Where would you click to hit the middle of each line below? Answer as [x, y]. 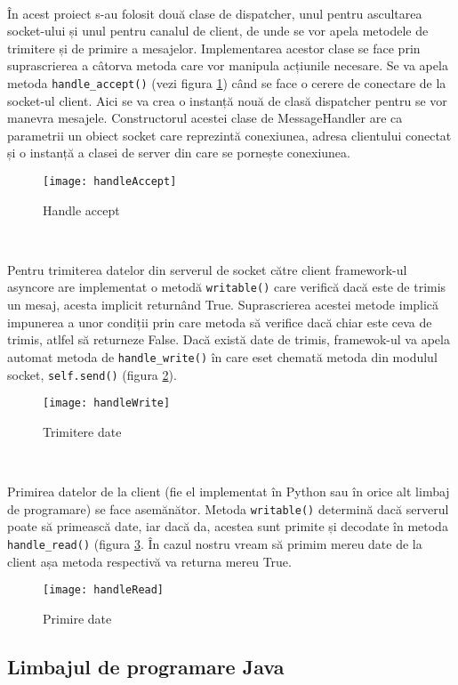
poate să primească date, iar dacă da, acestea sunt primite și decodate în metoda [228, 526]
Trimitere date [82, 431]
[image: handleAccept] [110, 181]
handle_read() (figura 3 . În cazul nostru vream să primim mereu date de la [215, 543]
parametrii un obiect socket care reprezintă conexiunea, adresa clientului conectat [229, 135]
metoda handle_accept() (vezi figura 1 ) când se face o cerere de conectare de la [227, 82]
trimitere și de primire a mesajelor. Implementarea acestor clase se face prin [214, 48]
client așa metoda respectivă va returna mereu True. [149, 561]
